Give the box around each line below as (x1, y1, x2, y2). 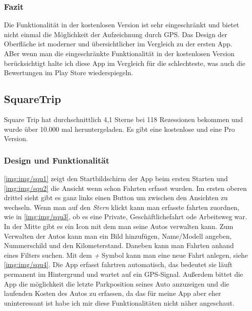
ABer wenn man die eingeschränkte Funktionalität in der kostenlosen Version (4, 48, 234, 58)
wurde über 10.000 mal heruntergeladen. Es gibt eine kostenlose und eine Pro (4, 124, 235, 134)
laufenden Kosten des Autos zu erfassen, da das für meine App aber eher (4, 288, 221, 298)
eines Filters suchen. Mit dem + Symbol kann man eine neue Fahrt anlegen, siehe (4, 249, 248, 260)
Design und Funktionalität (4, 154, 110, 166)
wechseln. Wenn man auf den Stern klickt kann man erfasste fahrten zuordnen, (4, 202, 240, 212)
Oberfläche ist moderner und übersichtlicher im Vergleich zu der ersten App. (4, 39, 233, 49)
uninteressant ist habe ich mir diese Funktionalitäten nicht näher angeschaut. (4, 297, 234, 308)
